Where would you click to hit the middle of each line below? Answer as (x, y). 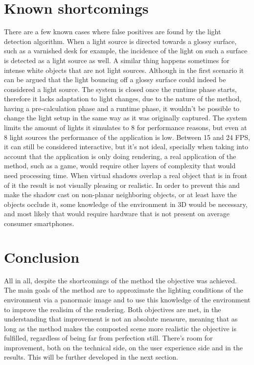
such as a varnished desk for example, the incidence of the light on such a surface (126, 51)
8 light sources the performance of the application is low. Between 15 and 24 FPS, (127, 137)
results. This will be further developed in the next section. (91, 357)
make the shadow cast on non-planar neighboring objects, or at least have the (120, 194)
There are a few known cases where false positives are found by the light (113, 32)
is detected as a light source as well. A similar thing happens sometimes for (117, 60)
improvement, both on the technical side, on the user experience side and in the (123, 347)
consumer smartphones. (39, 223)
